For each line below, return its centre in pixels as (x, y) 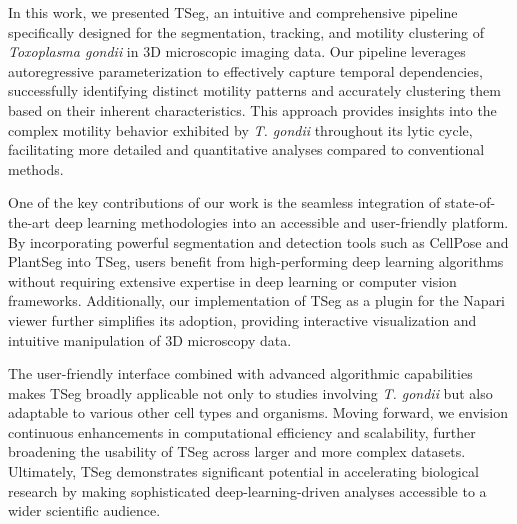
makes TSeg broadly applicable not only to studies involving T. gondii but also (250, 392)
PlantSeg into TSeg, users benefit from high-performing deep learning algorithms (256, 261)
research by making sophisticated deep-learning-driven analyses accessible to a (247, 490)
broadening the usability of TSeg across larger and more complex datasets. (237, 451)
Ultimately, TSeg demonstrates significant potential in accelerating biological (243, 471)
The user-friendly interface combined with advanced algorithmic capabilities (240, 373)
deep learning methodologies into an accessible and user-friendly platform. (281, 221)
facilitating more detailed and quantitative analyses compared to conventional (246, 149)
